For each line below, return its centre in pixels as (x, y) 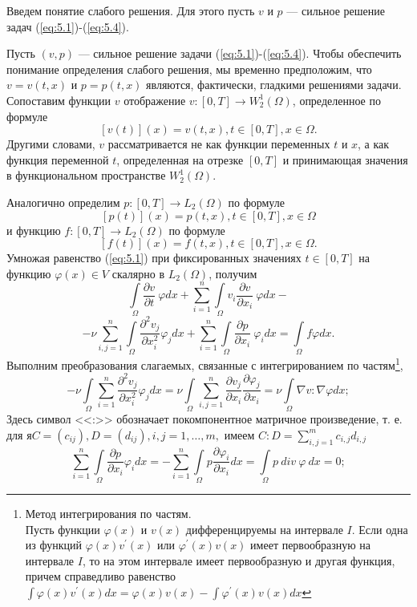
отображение (155, 100)
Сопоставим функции (59, 100)
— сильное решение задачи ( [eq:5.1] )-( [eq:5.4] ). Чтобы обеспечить (240, 53)
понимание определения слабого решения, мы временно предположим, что (189, 69)
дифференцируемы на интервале (264, 529)
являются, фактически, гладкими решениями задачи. (274, 85)
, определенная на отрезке (180, 159)
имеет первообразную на (311, 545)
